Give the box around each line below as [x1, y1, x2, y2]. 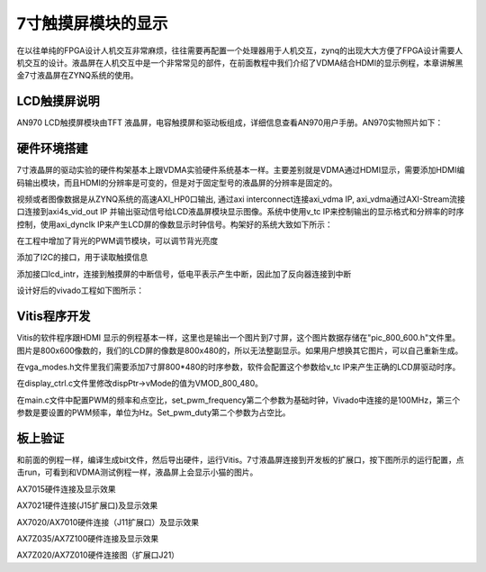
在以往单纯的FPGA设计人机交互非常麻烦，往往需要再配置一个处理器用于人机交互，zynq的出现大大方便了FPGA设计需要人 [16, 45, 463, 56]
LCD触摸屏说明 [16, 94, 100, 109]
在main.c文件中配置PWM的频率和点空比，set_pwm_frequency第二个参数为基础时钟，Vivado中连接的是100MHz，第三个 [16, 395, 461, 405]
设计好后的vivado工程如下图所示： [16, 285, 144, 296]
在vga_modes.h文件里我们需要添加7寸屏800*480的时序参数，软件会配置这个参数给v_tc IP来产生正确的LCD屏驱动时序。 [16, 361, 461, 372]
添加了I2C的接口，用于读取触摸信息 [16, 252, 148, 263]
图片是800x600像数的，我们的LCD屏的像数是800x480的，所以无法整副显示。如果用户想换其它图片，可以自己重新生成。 [16, 345, 463, 356]
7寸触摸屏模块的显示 [16, 14, 168, 33]
